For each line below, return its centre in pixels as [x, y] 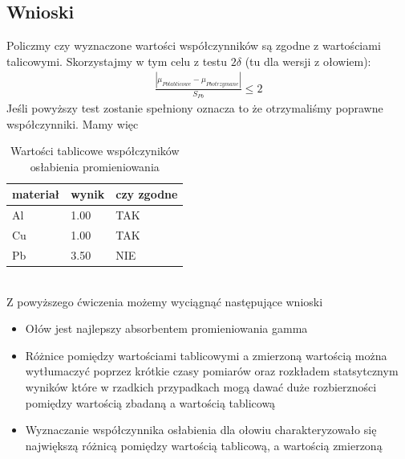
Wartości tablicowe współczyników [95, 151]
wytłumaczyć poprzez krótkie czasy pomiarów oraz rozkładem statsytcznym [212, 371]
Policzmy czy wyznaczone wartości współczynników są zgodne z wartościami [194, 45]
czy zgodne [147, 194]
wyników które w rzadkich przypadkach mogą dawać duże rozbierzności [201, 386]
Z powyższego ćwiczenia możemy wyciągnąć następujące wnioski [165, 301]
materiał [36, 194]
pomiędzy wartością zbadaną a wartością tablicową [150, 402]
